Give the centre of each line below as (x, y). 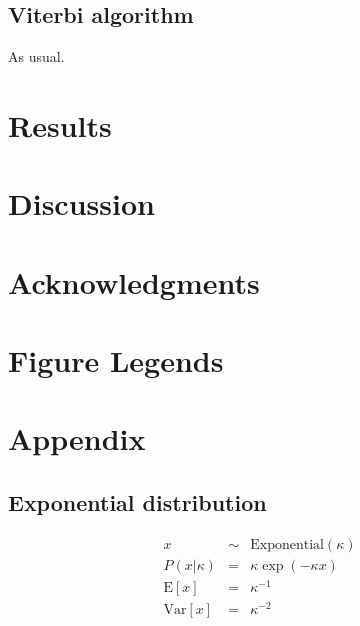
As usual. (36, 56)
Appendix (77, 438)
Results (60, 124)
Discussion (81, 203)
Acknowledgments (134, 281)
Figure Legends (116, 360)
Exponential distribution (137, 502)
